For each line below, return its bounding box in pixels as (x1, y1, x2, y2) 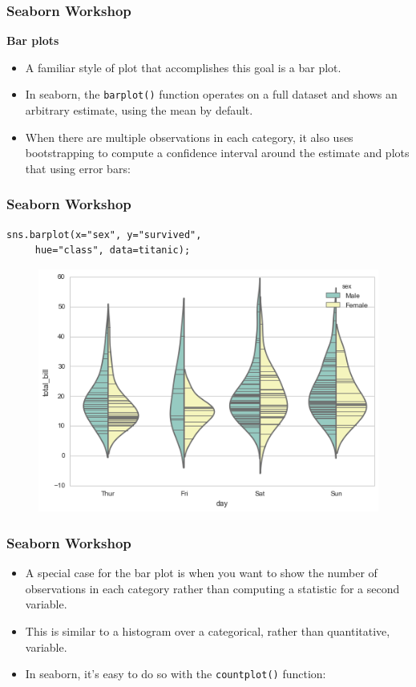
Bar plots (6, 32, 59, 49)
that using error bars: (25, 160, 131, 176)
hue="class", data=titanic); (34, 244, 191, 257)
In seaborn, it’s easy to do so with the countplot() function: (25, 665, 326, 682)
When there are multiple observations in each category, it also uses (25, 128, 353, 145)
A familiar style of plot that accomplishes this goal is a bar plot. (25, 59, 341, 75)
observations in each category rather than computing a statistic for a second (25, 580, 400, 596)
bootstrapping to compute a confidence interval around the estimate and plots (25, 144, 410, 161)
